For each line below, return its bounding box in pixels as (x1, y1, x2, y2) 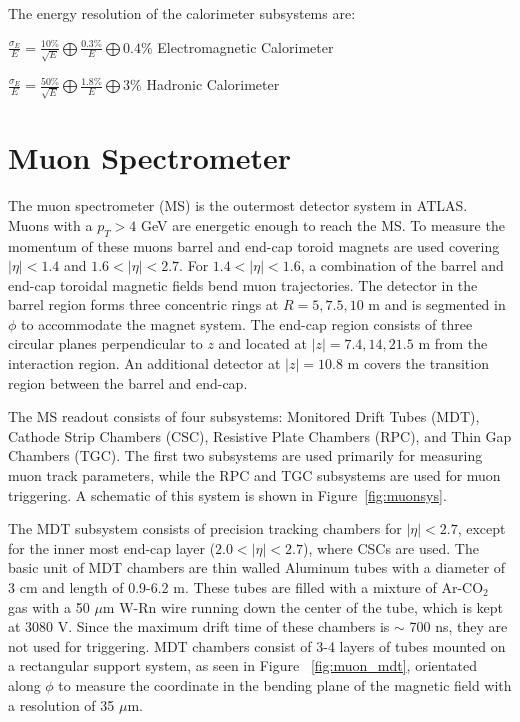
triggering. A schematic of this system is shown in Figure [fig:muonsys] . (8, 484, 447, 505)
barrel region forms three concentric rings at (8, 294, 279, 315)
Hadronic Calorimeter (146, 74, 280, 95)
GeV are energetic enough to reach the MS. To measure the (141, 214, 505, 235)
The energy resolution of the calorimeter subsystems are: (8, 3, 356, 23)
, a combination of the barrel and (300, 255, 504, 276)
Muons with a (8, 214, 93, 235)
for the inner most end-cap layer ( (8, 537, 216, 558)
